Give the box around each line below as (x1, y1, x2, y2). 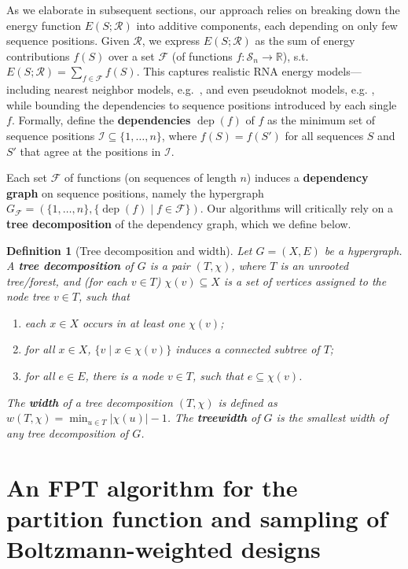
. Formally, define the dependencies (11, 112, 191, 128)
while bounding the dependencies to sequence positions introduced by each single (6, 96, 397, 113)
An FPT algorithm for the (6, 471, 298, 503)
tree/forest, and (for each (6, 272, 127, 289)
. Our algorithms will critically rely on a (200, 200, 394, 216)
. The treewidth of (167, 409, 260, 426)
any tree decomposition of (6, 424, 129, 441)
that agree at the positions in (20, 142, 161, 159)
